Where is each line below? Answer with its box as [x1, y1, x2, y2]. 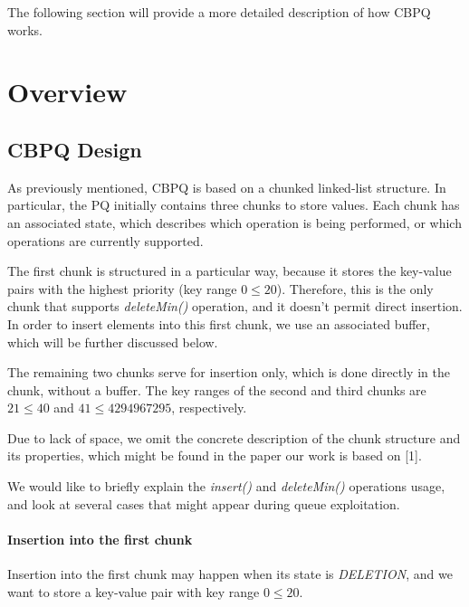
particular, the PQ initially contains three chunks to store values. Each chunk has [7, 195, 460, 214]
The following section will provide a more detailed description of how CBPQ [7, 3, 431, 21]
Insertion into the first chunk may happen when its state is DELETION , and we [7, 564, 453, 583]
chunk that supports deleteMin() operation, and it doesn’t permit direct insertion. [7, 297, 463, 316]
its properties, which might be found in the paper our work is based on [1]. [7, 446, 422, 465]
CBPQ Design [7, 135, 142, 163]
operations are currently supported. [7, 231, 204, 250]
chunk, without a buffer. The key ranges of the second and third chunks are [7, 380, 426, 399]
